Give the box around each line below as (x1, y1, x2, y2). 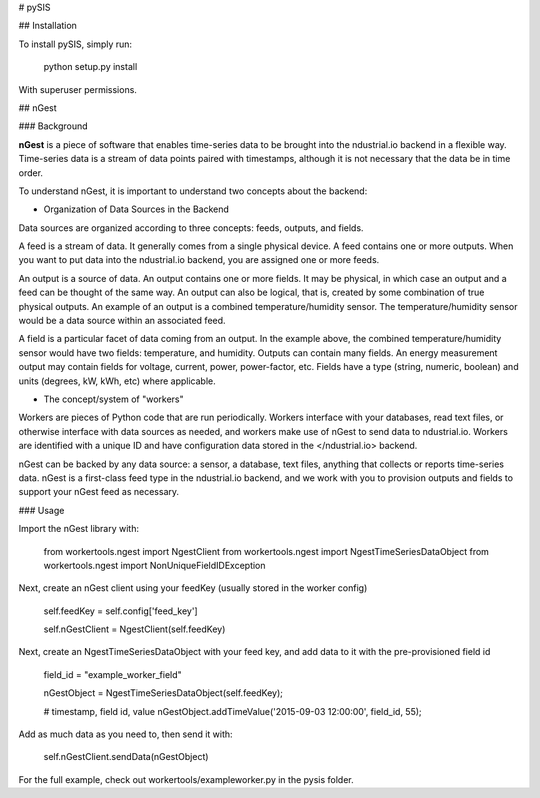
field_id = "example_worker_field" (43, 668, 182, 680)
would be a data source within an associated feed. (18, 315, 226, 327)
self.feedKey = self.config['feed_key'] (43, 605, 199, 617)
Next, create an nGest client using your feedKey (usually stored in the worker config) (18, 582, 368, 594)
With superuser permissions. (18, 83, 137, 95)
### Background (18, 120, 89, 132)
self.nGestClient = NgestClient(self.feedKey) (43, 623, 226, 635)
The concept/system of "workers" (43, 393, 184, 405)
